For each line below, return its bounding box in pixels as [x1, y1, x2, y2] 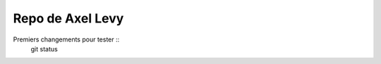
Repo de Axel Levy [13, 11, 124, 26]
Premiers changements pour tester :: [13, 35, 120, 44]
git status [30, 44, 58, 53]
